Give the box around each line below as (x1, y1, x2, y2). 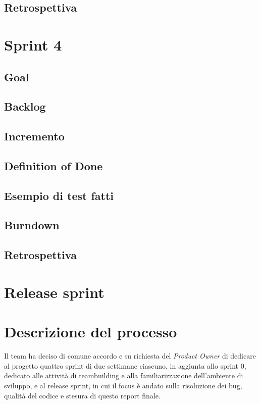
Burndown (4, 217, 60, 233)
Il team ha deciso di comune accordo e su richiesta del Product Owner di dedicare (4, 350, 256, 361)
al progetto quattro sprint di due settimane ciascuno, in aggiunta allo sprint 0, (4, 360, 246, 371)
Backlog (4, 98, 46, 114)
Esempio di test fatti (4, 187, 114, 203)
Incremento (4, 128, 65, 144)
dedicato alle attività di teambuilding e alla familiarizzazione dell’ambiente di (4, 370, 243, 381)
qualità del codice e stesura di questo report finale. (4, 390, 161, 400)
